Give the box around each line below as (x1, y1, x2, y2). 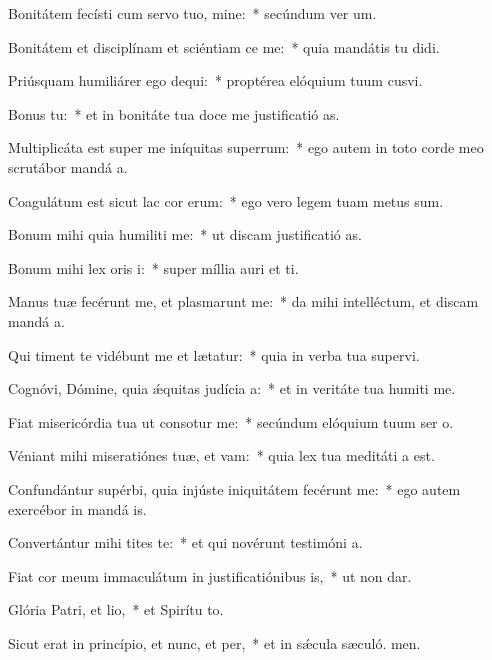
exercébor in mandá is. (8, 498, 147, 519)
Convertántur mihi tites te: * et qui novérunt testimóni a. (8, 532, 363, 553)
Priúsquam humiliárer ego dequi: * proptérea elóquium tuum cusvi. (8, 70, 423, 91)
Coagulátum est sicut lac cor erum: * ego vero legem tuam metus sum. (8, 190, 444, 211)
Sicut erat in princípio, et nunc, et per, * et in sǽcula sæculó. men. (8, 632, 421, 653)
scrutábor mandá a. (8, 156, 128, 177)
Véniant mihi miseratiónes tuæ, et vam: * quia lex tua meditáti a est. (8, 445, 435, 466)
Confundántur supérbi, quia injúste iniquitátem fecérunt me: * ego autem (8, 478, 461, 499)
